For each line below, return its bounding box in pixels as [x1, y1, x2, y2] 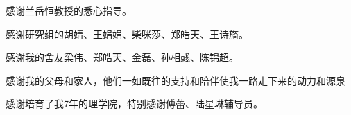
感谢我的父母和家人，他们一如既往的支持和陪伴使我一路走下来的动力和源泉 [6, 73, 345, 87]
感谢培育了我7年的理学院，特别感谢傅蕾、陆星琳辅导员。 [6, 96, 263, 111]
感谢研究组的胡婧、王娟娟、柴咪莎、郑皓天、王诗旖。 [6, 26, 248, 41]
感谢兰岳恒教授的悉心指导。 [6, 3, 132, 17]
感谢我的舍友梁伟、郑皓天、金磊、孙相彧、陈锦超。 [6, 50, 239, 64]
